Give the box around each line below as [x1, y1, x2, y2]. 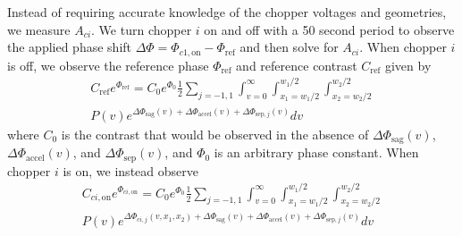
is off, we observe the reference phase [7, 55, 209, 74]
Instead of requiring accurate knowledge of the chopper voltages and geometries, [7, 3, 447, 21]
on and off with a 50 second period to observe [204, 20, 455, 38]
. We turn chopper [91, 20, 192, 38]
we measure [7, 20, 71, 38]
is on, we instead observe [63, 161, 198, 180]
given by [384, 55, 432, 74]
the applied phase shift [7, 38, 132, 56]
